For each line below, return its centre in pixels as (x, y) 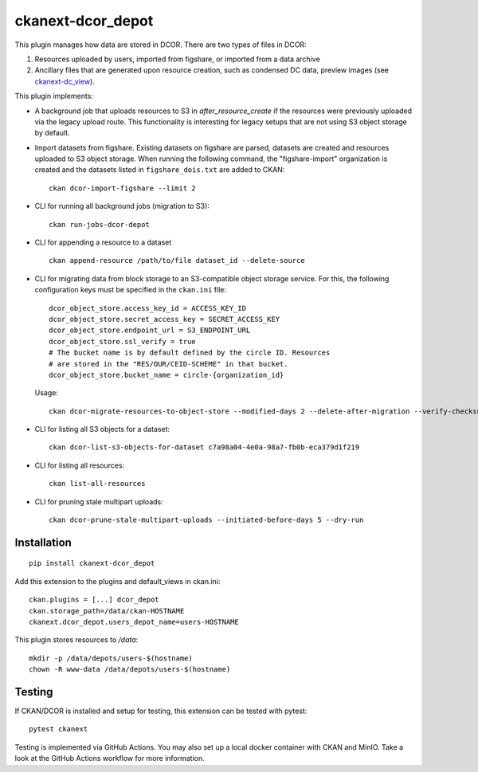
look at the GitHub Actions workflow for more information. (110, 758)
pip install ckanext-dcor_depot (92, 563)
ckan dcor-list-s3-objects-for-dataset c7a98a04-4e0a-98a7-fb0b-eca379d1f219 (204, 447)
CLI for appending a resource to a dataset (103, 242)
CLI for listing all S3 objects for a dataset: (102, 429)
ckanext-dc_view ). (65, 81)
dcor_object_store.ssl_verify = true (123, 341)
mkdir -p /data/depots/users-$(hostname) (111, 658)
